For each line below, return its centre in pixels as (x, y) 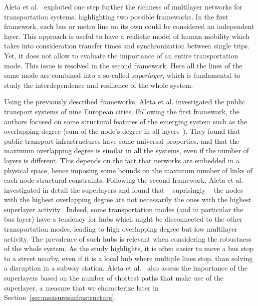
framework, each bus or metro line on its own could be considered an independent (129, 26)
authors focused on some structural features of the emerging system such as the (126, 121)
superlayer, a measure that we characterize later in (81, 287)
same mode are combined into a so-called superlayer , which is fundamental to (122, 75)
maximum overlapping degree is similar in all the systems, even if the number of (127, 151)
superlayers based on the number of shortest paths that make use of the (114, 278)
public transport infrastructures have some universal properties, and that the (122, 141)
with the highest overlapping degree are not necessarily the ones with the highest (128, 199)
